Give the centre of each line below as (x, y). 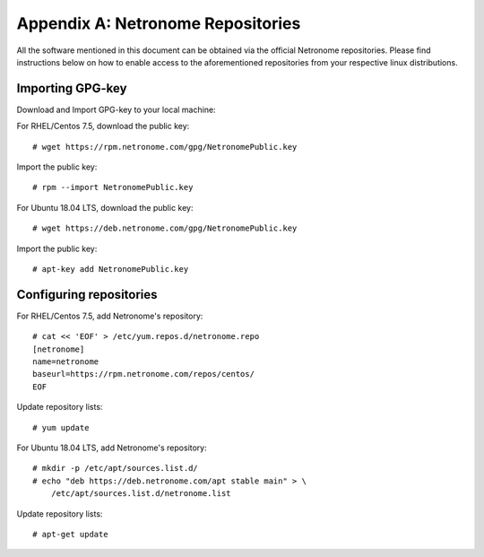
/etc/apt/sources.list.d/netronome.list (141, 494)
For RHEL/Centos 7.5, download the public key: (103, 126)
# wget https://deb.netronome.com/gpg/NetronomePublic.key (165, 228)
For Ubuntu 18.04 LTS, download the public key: (105, 207)
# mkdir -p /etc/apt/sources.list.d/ (116, 468)
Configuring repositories (87, 295)
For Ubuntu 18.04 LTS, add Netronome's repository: (112, 448)
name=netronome (66, 362)
